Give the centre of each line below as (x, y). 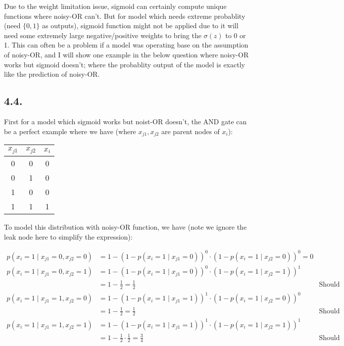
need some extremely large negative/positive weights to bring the (103, 35)
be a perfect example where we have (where (70, 131)
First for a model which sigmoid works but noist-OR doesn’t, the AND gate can (125, 121)
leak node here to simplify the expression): (68, 236)
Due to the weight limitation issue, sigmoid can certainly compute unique (115, 6)
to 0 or (236, 35)
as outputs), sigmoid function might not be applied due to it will (140, 25)
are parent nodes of (190, 131)
